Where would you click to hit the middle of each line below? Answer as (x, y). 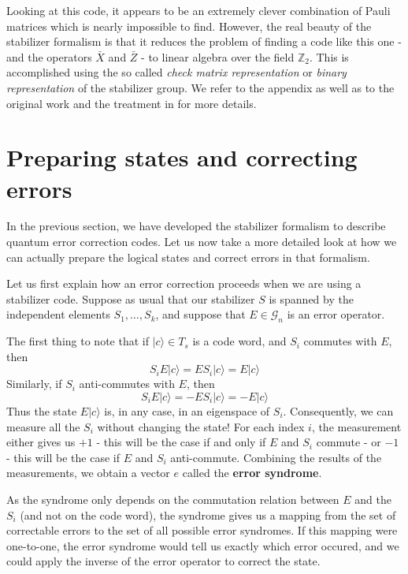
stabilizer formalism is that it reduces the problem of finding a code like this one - (204, 41)
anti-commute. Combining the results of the (276, 457)
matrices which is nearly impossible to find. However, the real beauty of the (189, 26)
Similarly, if (34, 384)
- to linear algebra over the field (218, 56)
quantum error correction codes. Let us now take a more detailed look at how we (202, 242)
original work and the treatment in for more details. (132, 103)
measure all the (43, 426)
